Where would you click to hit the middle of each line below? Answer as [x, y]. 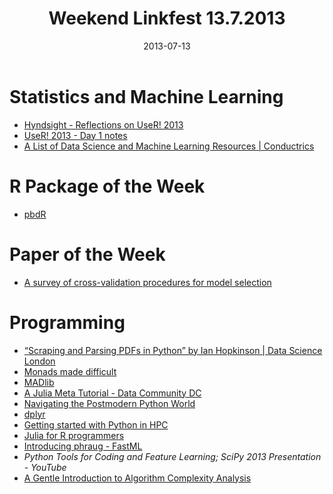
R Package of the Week [107, 186]
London [39, 361]
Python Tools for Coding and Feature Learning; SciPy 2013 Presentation [172, 456]
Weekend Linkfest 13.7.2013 [167, 18]
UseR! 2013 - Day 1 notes [75, 135]
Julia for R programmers [74, 435]
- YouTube [45, 467]
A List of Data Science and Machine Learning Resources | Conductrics [169, 146]
